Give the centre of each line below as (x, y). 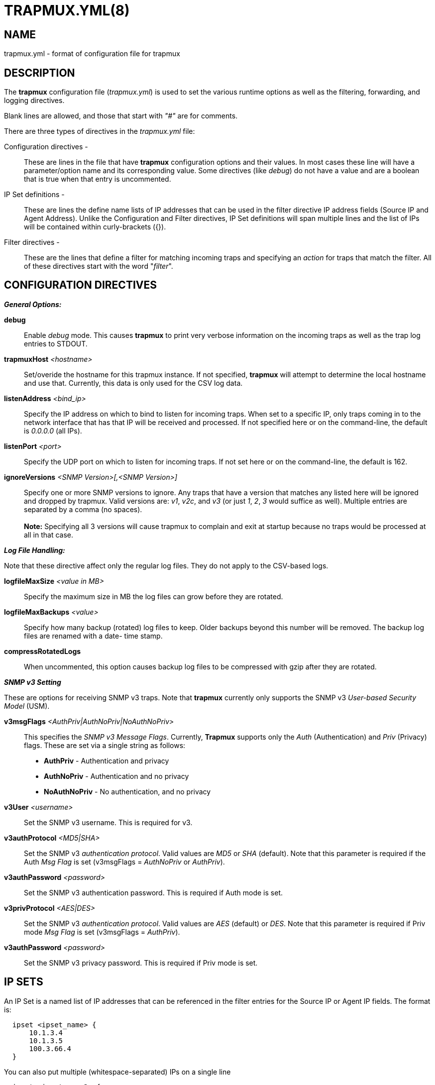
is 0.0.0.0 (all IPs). (53, 431)
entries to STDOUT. (56, 343)
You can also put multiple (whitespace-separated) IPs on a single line (117, 1072)
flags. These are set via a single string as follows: (105, 745)
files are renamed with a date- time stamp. (93, 636)
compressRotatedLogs (43, 651)
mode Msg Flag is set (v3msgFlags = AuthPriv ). (102, 932)
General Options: (33, 304)
